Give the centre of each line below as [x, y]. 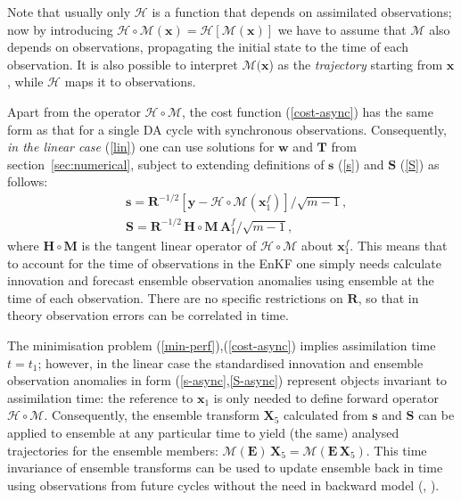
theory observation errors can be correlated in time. [148, 315]
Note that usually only [69, 12]
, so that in [388, 297]
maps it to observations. [130, 82]
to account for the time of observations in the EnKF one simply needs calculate [224, 263]
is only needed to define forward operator [326, 397]
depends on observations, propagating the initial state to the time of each [208, 47]
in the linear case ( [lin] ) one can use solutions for [141, 147]
